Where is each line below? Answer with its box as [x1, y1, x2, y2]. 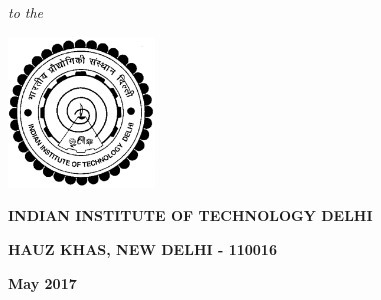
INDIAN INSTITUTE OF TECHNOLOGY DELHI [8, 205, 373, 226]
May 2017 [8, 272, 77, 293]
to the [8, 2, 44, 22]
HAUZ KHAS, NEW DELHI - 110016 [8, 238, 277, 259]
